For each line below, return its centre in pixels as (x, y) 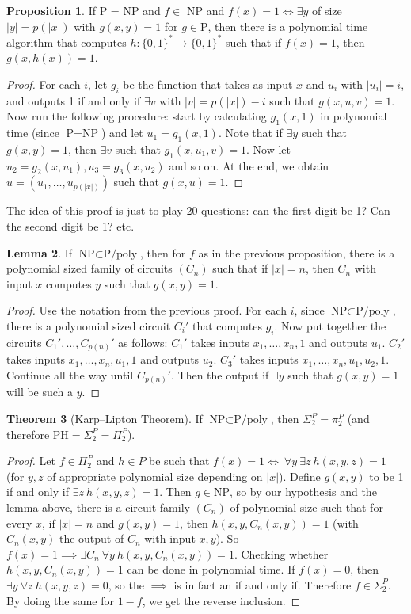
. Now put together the (330, 326)
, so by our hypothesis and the (303, 492)
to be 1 (386, 476)
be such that (179, 461)
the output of (91, 538)
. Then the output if (220, 374)
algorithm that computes (67, 42)
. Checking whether (281, 553)
